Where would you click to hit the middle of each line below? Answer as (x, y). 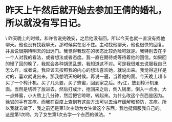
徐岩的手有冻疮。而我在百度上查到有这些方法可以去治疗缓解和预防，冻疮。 (84, 102)
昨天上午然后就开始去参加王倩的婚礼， (86, 10)
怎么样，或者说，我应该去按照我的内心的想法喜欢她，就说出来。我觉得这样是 (86, 70)
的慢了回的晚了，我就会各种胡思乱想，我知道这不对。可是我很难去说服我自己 (86, 64)
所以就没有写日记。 (46, 23)
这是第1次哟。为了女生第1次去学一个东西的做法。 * (58, 114)
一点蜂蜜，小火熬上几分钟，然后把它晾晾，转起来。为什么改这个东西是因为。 (86, 95)
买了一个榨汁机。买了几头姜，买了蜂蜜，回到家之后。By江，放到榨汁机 (80, 82)
